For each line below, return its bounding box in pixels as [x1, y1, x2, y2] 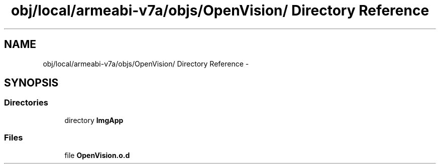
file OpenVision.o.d [64, 150, 130, 159]
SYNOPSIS [4, 76, 59, 89]
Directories [4, 97, 48, 108]
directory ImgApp [64, 115, 124, 124]
